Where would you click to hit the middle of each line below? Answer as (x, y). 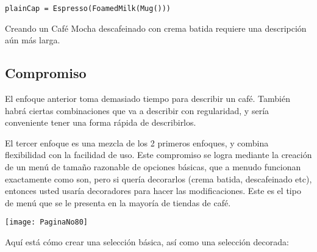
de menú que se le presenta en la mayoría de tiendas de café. (118, 202)
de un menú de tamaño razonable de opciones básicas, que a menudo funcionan (153, 167)
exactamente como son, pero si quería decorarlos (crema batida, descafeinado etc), (158, 178)
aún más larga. (33, 40)
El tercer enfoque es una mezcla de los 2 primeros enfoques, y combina (137, 142)
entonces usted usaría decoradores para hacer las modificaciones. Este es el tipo (153, 191)
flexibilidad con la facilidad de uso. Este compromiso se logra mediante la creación (158, 155)
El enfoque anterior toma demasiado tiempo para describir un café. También (148, 99)
